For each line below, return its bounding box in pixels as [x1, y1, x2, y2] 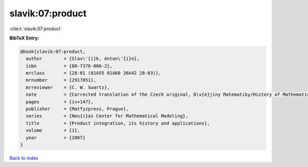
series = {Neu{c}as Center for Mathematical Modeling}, [26, 113, 188, 119]
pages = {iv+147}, [26, 99, 94, 105]
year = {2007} [26, 135, 86, 140]
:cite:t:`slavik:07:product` [9, 26, 62, 32]
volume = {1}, [26, 128, 81, 133]
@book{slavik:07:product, [20, 49, 86, 54]
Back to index [9, 155, 38, 161]
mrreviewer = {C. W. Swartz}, [26, 85, 110, 90]
